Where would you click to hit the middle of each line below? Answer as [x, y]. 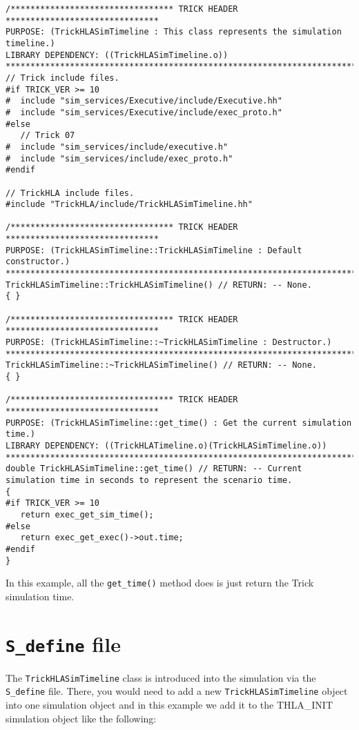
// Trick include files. [62, 78]
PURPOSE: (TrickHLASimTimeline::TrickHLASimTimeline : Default [154, 250]
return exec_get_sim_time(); [87, 514]
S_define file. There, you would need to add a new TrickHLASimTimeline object [177, 691]
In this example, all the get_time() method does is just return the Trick [160, 583]
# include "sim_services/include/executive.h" [117, 147]
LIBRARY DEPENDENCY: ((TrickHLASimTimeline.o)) [117, 55]
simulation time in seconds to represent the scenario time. [149, 480]
